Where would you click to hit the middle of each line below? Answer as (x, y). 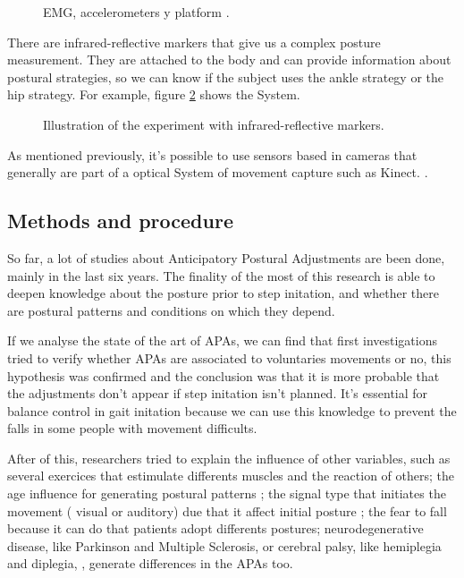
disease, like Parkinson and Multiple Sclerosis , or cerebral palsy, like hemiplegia (224, 545)
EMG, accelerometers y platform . (136, 12)
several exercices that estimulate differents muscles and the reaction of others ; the (231, 476)
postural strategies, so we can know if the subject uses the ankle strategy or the (225, 76)
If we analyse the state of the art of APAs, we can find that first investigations (222, 340)
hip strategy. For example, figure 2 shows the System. (154, 94)
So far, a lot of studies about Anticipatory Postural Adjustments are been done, (226, 257)
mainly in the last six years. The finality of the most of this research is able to (221, 275)
